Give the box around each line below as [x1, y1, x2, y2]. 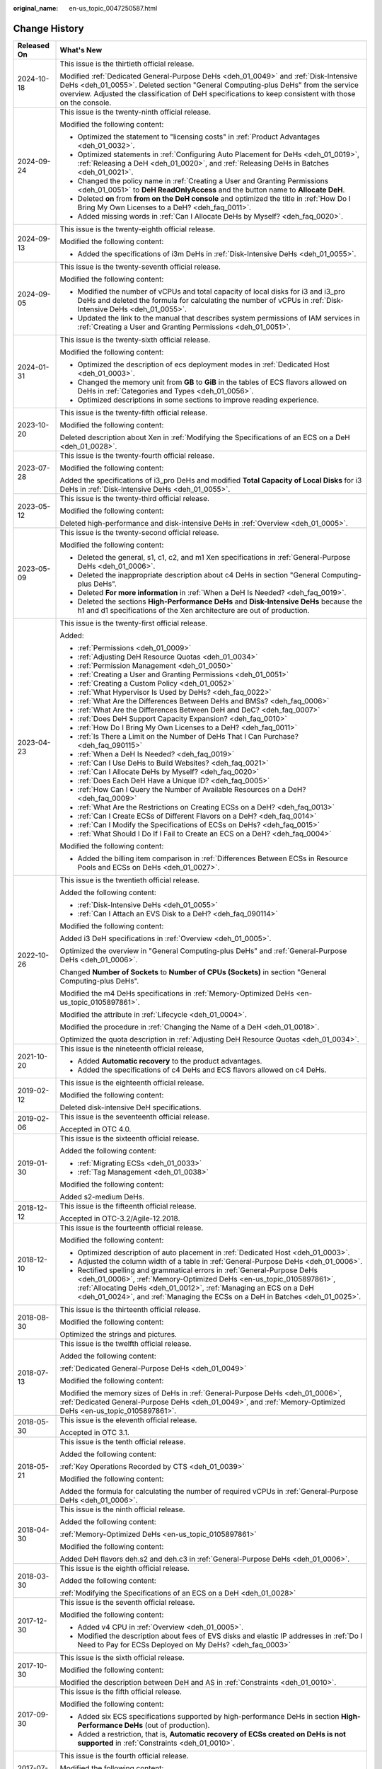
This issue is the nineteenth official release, [59, 1044, 204, 1054]
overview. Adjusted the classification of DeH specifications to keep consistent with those [59, 88, 356, 98]
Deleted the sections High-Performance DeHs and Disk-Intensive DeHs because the [77, 597, 363, 606]
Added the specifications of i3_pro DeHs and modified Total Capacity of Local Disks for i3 [59, 475, 362, 485]
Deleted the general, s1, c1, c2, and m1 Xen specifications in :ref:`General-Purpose [77, 552, 351, 562]
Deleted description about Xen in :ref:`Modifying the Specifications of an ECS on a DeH [59, 432, 350, 442]
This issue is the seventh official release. [59, 1597, 195, 1607]
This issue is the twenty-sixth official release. [59, 335, 211, 345]
